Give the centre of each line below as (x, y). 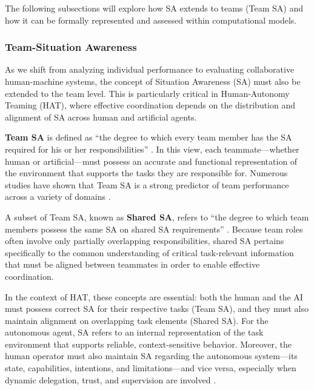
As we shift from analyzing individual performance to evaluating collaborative (150, 69)
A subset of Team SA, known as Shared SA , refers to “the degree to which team (157, 216)
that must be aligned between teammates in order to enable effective (132, 264)
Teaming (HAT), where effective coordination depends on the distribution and (150, 105)
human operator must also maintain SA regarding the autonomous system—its (151, 356)
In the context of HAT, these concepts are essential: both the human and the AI (154, 296)
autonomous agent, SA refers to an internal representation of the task (134, 332)
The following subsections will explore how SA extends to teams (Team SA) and (154, 8)
